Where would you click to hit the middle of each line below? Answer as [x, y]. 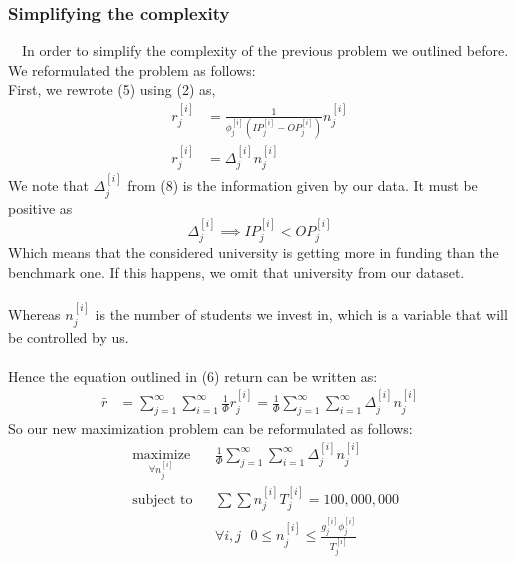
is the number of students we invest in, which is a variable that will [301, 314]
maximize [161, 455]
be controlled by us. [68, 336]
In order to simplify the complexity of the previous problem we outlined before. [265, 50]
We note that [48, 185]
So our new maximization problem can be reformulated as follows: [210, 427]
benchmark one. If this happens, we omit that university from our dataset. [236, 272]
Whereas [34, 314]
